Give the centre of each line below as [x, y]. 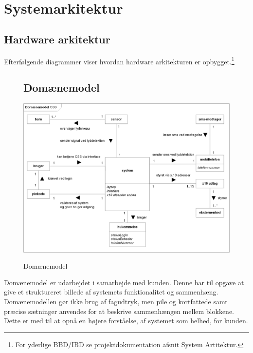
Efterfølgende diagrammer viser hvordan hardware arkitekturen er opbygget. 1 [119, 60]
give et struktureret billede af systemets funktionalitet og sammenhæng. [111, 292]
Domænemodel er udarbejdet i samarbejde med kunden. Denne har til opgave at [124, 282]
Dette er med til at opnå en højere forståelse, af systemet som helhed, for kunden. [126, 321]
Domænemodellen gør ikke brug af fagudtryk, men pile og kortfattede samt [116, 301]
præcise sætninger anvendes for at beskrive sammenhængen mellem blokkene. [119, 311]
